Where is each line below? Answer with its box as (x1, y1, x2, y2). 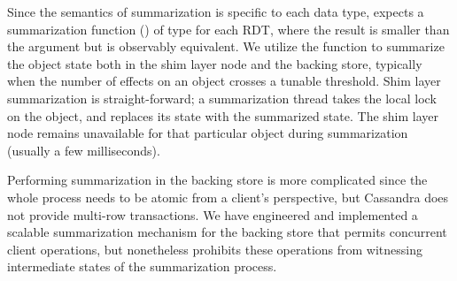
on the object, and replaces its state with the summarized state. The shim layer (7, 106, 439, 125)
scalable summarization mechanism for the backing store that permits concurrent (7, 223, 447, 241)
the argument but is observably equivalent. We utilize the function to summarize (7, 37, 445, 56)
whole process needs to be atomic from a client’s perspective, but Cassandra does (7, 187, 449, 206)
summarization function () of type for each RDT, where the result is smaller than (7, 19, 450, 38)
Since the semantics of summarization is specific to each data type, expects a (7, 3, 424, 20)
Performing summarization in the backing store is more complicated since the (7, 171, 428, 189)
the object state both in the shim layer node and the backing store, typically (7, 54, 422, 72)
